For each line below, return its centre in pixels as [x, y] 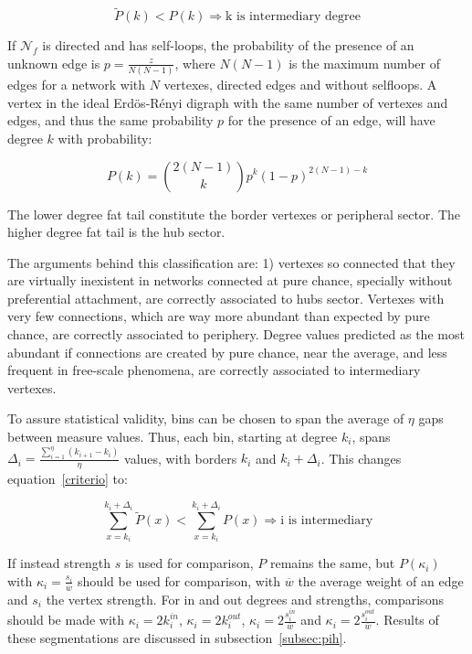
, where [195, 63]
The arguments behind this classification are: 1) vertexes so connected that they [231, 262]
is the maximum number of [364, 63]
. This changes [361, 458]
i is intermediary [327, 521]
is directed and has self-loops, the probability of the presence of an [228, 45]
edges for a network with [77, 85]
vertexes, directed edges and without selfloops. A [300, 85]
